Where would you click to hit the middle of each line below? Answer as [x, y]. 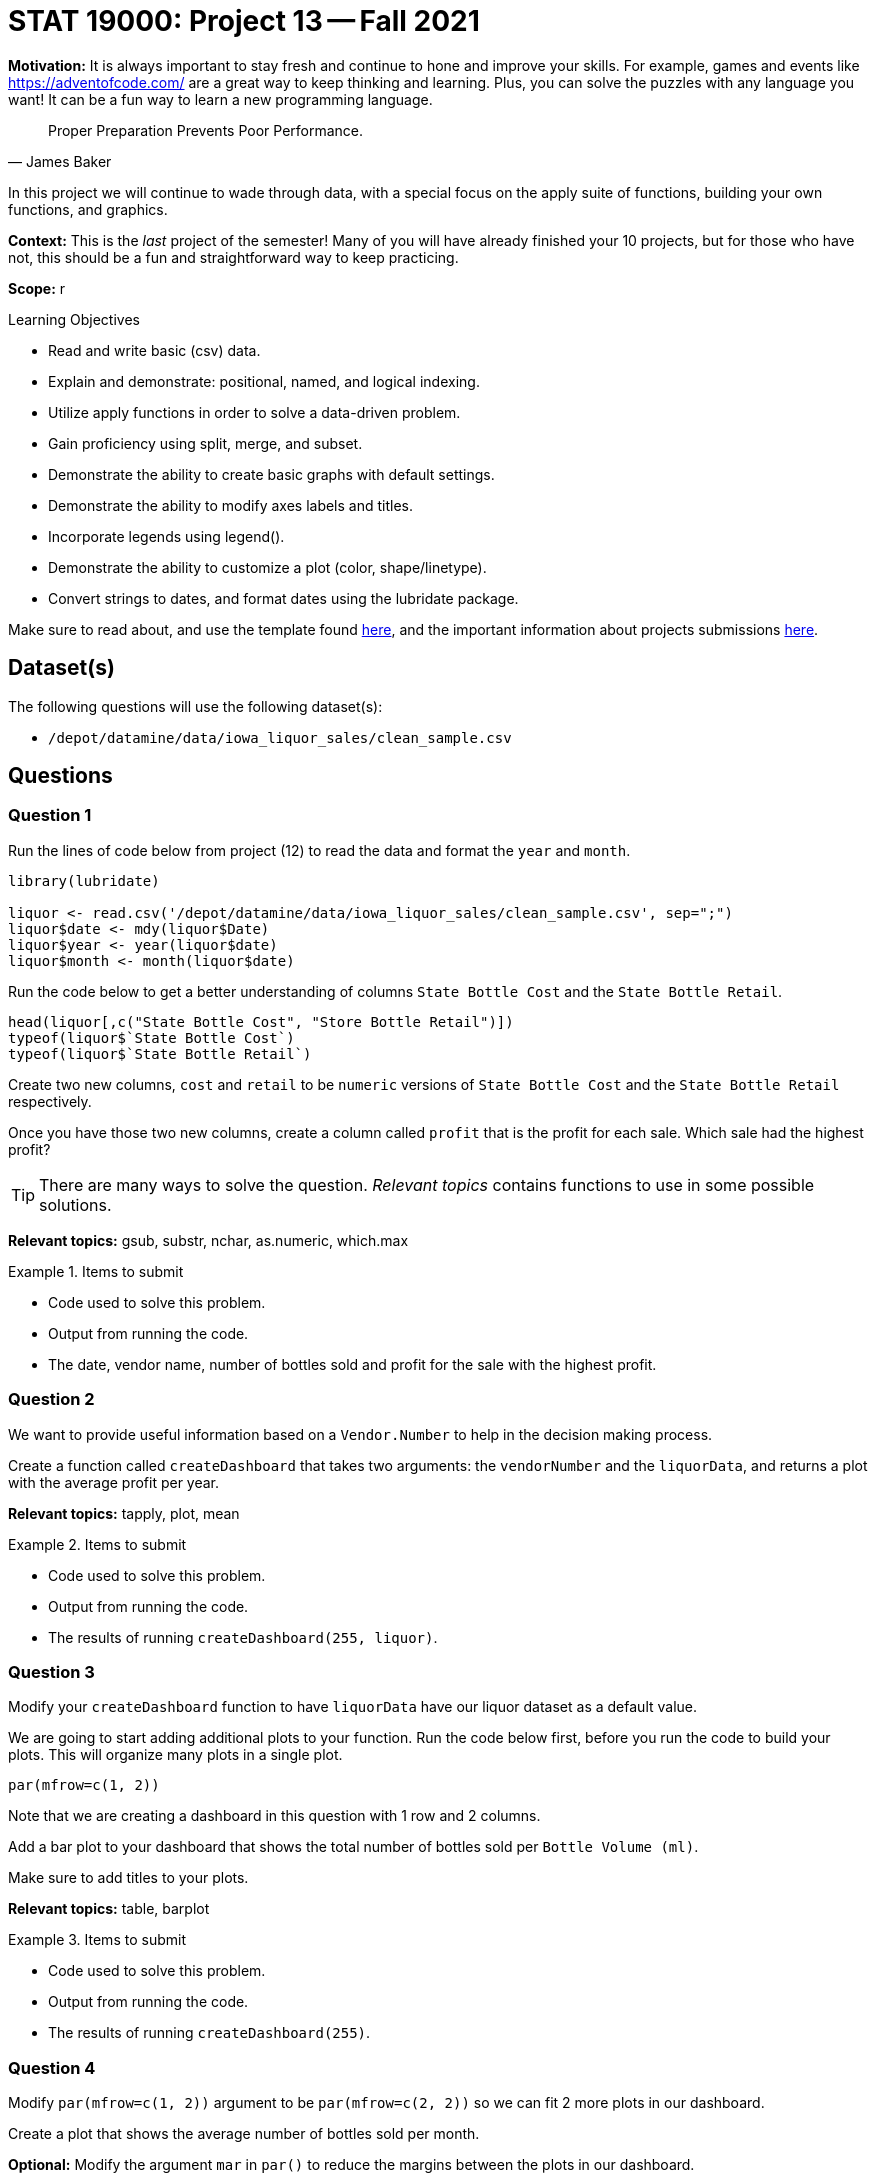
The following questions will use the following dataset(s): [195, 706]
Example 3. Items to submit [97, 1940]
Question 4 [52, 2067]
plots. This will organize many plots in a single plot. [175, 1755]
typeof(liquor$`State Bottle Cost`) [151, 1037]
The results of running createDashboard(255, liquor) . [243, 1637]
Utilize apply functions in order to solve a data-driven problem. [254, 412]
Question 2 [51, 1399]
